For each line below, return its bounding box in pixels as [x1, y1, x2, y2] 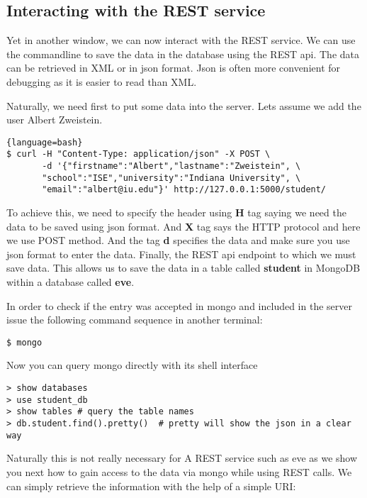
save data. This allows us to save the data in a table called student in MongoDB [6, 260, 361, 275]
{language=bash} [6, 137, 83, 148]
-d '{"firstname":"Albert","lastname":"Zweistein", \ [42, 161, 301, 172]
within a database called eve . [6, 275, 135, 289]
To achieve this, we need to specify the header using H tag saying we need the [6, 205, 346, 220]
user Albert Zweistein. [6, 112, 103, 127]
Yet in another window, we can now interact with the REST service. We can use [6, 33, 356, 48]
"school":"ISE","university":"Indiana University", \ [42, 172, 301, 183]
